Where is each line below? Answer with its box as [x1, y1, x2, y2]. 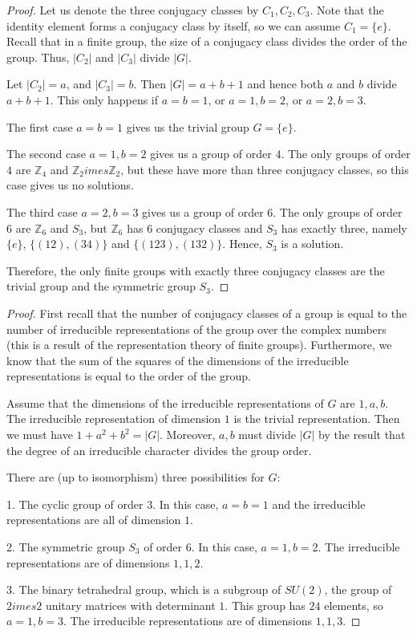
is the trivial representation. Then [233, 410, 400, 427]
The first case [6, 118, 73, 135]
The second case [6, 145, 86, 162]
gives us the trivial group [126, 118, 249, 135]
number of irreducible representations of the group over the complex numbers [6, 320, 387, 337]
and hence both [247, 75, 323, 92]
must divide [238, 426, 296, 443]
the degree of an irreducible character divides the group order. [6, 441, 312, 458]
